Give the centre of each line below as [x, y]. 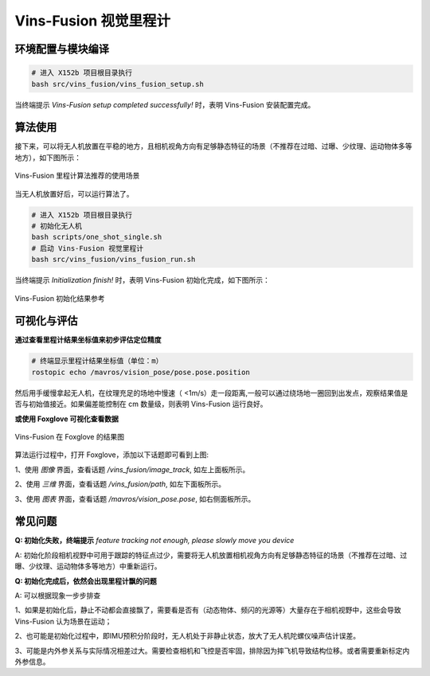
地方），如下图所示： [48, 157]
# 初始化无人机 [57, 226]
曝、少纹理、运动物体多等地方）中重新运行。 [88, 566]
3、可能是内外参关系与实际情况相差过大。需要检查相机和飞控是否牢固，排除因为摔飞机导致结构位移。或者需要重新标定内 [212, 651]
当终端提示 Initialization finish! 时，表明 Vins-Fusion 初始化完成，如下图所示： [142, 280]
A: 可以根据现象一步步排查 [58, 596]
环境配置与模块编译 [62, 49]
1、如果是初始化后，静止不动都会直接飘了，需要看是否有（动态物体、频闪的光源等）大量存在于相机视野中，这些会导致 [208, 610]
